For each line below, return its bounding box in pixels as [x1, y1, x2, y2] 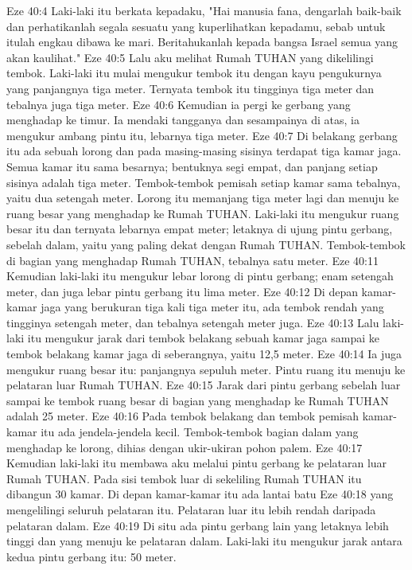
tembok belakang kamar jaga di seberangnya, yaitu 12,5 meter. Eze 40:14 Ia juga [6, 346, 402, 362]
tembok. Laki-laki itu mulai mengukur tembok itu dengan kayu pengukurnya [6, 64, 382, 81]
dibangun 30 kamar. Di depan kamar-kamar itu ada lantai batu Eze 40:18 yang [6, 486, 394, 502]
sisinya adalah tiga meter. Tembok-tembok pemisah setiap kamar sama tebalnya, [6, 174, 401, 190]
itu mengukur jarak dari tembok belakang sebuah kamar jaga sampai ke [27, 330, 379, 346]
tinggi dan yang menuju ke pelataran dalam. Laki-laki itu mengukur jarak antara [6, 533, 402, 549]
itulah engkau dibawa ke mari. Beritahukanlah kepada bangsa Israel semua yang [6, 33, 398, 50]
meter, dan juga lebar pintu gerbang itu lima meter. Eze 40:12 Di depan [6, 283, 358, 299]
